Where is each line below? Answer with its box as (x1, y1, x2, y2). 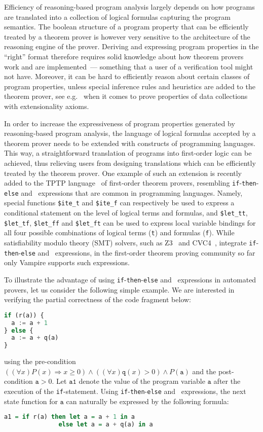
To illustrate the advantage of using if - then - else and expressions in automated (4, 274, 256, 284)
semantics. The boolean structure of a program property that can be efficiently (4, 21, 249, 32)
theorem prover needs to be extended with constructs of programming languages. (4, 137, 255, 148)
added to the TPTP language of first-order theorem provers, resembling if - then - (4, 177, 259, 188)
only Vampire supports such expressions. (4, 257, 130, 268)
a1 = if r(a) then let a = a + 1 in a (4, 413, 135, 421)
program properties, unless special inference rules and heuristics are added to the (4, 81, 255, 91)
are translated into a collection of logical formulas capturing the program (4, 11, 231, 22)
